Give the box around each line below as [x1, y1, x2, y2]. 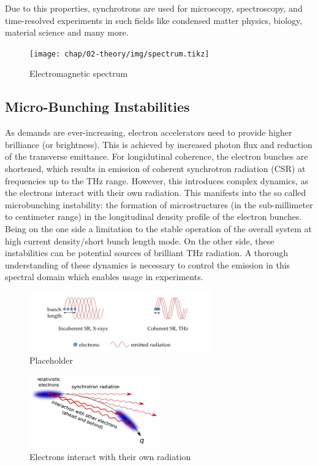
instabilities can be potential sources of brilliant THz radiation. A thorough [5, 246, 289, 259]
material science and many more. [5, 26, 129, 39]
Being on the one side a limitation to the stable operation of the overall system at [5, 222, 312, 235]
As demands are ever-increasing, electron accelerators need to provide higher [5, 126, 292, 139]
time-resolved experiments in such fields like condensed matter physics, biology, [5, 14, 303, 26]
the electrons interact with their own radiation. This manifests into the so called [5, 186, 306, 199]
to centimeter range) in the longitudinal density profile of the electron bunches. [5, 210, 302, 223]
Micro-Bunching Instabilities [5, 97, 190, 116]
